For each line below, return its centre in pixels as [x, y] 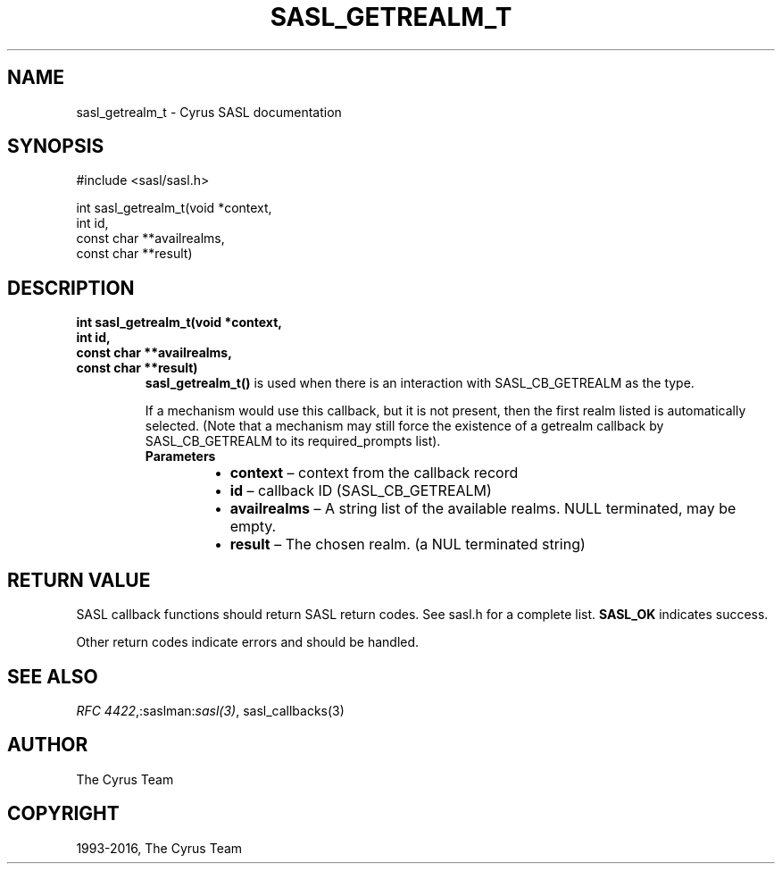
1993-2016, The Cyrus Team [159, 848]
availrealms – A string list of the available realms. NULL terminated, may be [483, 509]
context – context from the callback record [374, 473]
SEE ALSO [53, 676]
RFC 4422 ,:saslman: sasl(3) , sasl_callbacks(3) [210, 710]
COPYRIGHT [63, 814]
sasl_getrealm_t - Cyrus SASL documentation [209, 112]
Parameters [180, 456]
